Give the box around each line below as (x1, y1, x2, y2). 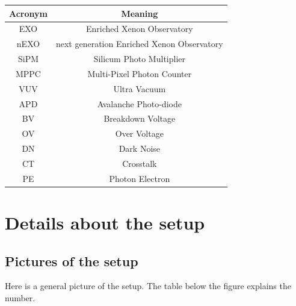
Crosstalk (122, 157, 157, 169)
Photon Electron (109, 172, 170, 184)
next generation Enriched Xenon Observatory (55, 37, 223, 50)
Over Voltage (115, 127, 164, 140)
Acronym (9, 7, 48, 19)
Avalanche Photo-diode (97, 97, 182, 110)
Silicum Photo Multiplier (93, 52, 185, 65)
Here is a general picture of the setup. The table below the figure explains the (5, 279, 291, 292)
